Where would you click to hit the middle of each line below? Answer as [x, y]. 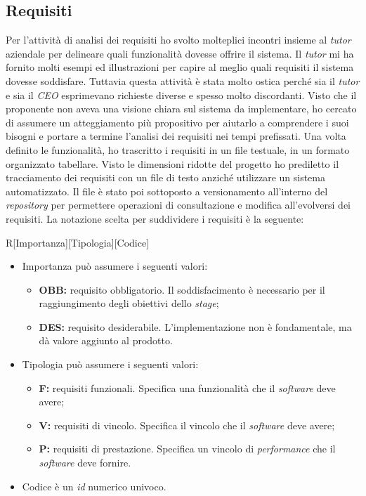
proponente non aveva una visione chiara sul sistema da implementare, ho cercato [181, 109]
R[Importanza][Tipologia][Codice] [78, 242]
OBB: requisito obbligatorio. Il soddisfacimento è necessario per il [182, 289]
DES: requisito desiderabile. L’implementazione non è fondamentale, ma [195, 326]
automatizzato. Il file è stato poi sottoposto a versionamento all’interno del [167, 191]
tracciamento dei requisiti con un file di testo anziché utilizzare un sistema [165, 177]
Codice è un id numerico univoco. [94, 486]
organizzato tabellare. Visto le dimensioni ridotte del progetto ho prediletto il [172, 163]
